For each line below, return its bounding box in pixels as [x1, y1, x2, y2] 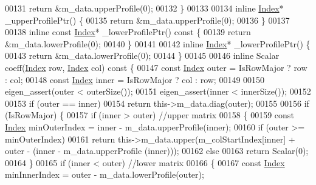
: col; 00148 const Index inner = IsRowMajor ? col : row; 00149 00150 [5, 73, 265, 86]
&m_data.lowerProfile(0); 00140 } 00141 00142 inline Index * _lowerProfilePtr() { [5, 37, 311, 50]
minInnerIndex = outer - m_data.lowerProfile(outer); [5, 168, 204, 181]
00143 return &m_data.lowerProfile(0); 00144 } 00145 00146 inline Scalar [5, 49, 280, 62]
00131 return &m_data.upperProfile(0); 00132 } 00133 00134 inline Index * [5, 2, 284, 14]
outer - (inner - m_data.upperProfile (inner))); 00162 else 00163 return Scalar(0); [5, 144, 309, 157]
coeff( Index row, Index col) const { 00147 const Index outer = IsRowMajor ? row [5, 61, 307, 73]
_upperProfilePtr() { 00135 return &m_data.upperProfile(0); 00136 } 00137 [5, 13, 290, 26]
